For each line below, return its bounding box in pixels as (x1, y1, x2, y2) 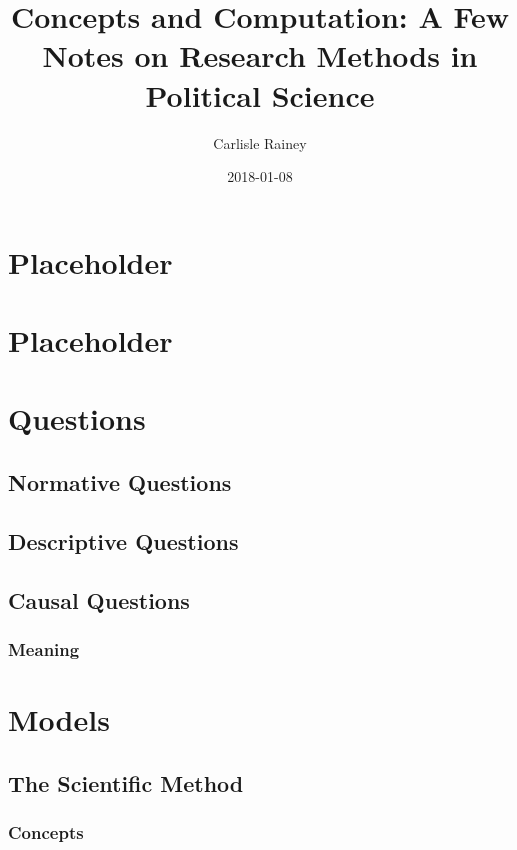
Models (8, 699, 110, 739)
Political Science (145, 74, 375, 115)
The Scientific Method (8, 767, 244, 798)
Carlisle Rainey (213, 132, 307, 153)
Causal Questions (8, 584, 190, 615)
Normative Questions (8, 467, 232, 498)
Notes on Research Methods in (42, 35, 478, 76)
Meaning (8, 636, 80, 661)
